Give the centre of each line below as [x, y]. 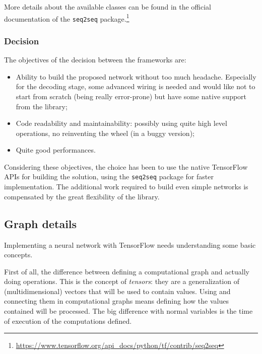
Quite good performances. [56, 150]
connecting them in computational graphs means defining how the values [116, 301]
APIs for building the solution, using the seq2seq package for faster [109, 176]
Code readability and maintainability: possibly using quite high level [121, 123]
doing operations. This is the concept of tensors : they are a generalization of [122, 281]
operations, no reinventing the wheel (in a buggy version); [105, 133]
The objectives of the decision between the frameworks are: [95, 60]
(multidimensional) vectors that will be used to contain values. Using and [117, 291]
